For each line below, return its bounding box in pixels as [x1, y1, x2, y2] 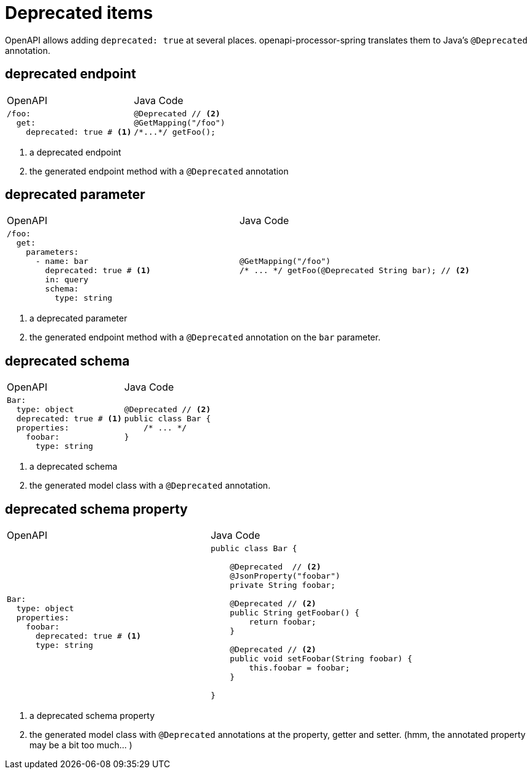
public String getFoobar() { [230, 608, 360, 618]
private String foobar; [230, 580, 336, 590]
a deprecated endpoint [29, 146, 121, 157]
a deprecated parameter [29, 313, 127, 324]
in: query [45, 275, 89, 285]
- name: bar [35, 257, 89, 266]
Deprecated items [5, 2, 153, 23]
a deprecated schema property [29, 710, 155, 721]
